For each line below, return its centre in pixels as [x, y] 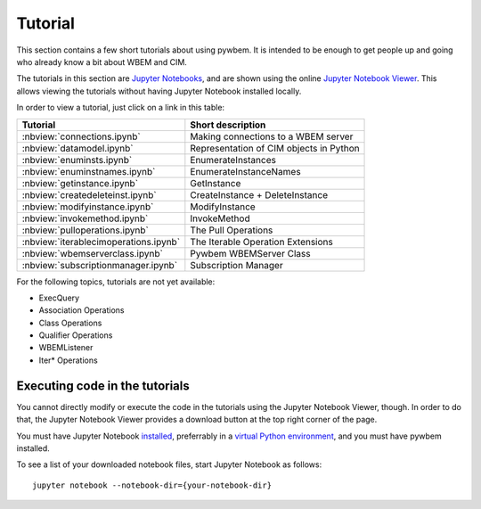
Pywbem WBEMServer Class [250, 253]
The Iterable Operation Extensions [261, 242]
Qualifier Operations [76, 335]
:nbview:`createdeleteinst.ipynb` [89, 194]
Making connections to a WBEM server [272, 136]
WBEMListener [66, 348]
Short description [228, 125]
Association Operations [82, 310]
